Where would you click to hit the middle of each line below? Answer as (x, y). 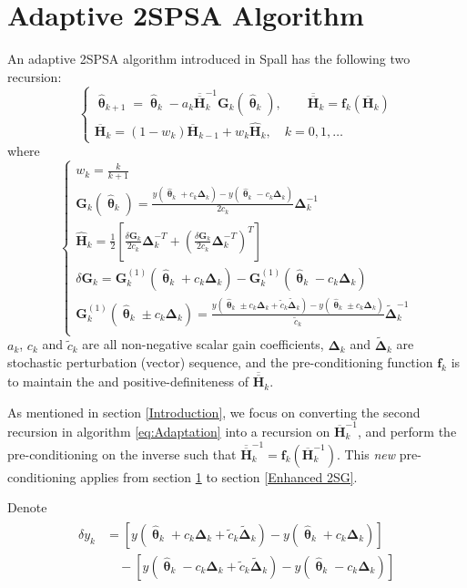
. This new (366, 454)
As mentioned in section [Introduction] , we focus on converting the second (214, 412)
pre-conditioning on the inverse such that (122, 454)
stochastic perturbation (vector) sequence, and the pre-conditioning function (220, 362)
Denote (27, 507)
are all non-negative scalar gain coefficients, (203, 344)
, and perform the (407, 432)
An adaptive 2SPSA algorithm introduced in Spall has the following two (209, 59)
